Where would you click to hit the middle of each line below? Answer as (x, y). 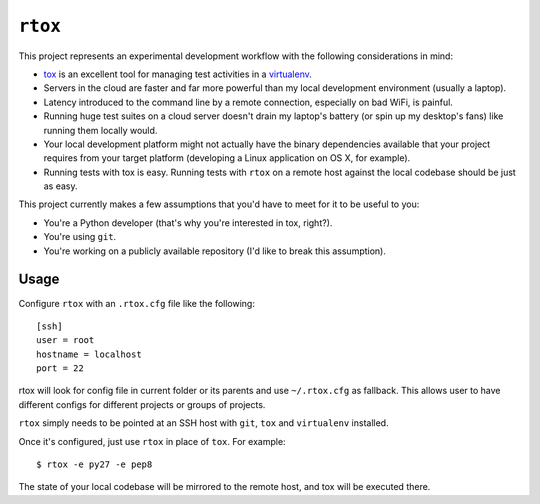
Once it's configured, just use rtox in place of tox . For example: (152, 441)
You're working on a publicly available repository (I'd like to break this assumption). (215, 251)
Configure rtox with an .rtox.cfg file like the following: (136, 303)
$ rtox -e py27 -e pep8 (94, 464)
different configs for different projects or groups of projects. (142, 404)
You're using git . (80, 237)
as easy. (61, 186)
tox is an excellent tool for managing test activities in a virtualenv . (177, 74)
